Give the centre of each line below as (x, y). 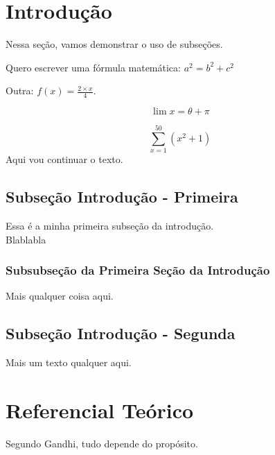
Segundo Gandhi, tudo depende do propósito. (102, 443)
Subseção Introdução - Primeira (122, 197)
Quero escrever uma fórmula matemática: (93, 67)
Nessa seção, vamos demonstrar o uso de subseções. (114, 44)
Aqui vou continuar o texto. (64, 159)
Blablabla (26, 239)
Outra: (20, 91)
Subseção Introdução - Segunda (121, 333)
